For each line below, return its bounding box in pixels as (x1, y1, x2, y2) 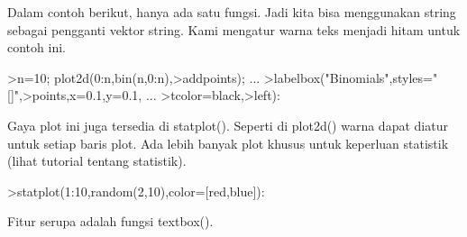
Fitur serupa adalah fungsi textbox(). (7, 212, 214, 231)
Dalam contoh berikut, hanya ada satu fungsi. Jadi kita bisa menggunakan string (7, 3, 456, 21)
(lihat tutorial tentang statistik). (7, 151, 187, 170)
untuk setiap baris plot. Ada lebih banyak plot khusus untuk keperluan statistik (7, 133, 449, 152)
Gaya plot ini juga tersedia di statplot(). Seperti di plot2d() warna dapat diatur (7, 115, 448, 134)
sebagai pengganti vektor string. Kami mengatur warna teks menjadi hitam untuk (7, 20, 461, 39)
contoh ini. (7, 38, 66, 57)
